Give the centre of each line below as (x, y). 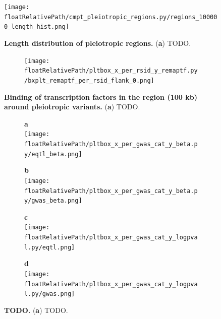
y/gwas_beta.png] (53, 201)
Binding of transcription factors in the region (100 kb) (101, 97)
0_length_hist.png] (37, 27)
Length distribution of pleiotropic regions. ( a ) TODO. (98, 43)
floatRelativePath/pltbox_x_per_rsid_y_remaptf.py (111, 71)
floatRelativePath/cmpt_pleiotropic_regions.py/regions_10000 (111, 17)
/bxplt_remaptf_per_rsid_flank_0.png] (89, 80)
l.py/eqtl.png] (50, 247)
